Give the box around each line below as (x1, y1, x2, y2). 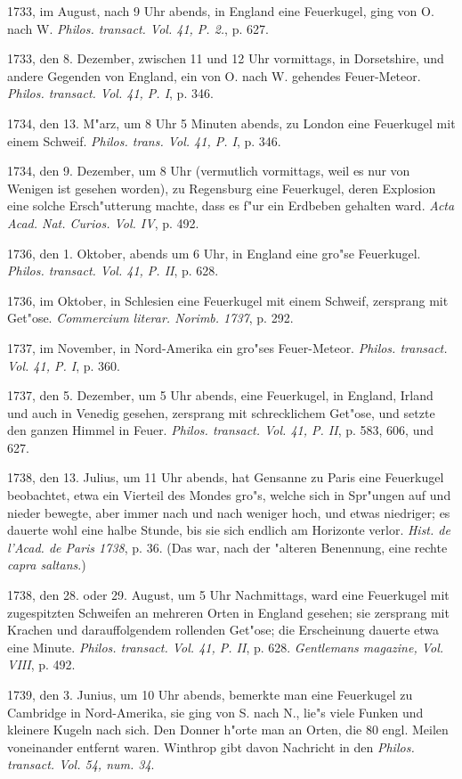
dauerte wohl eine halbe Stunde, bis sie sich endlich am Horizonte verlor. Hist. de (7, 521, 450, 539)
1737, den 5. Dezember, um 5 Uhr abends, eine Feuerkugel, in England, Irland (7, 386, 434, 405)
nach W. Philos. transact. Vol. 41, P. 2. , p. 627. (7, 19, 269, 37)
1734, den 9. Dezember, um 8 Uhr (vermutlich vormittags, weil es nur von (7, 161, 410, 180)
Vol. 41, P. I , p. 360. (7, 356, 120, 374)
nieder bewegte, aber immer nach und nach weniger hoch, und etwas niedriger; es (7, 503, 450, 521)
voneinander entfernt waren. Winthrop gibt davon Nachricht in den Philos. (7, 737, 415, 756)
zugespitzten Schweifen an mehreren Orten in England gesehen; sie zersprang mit (7, 603, 450, 621)
